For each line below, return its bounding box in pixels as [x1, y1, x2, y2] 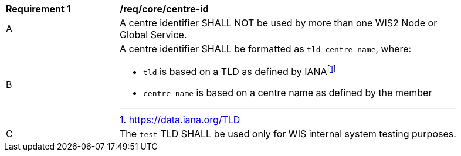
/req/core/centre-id [120, 3, 209, 15]
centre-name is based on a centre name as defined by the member [143, 87, 432, 99]
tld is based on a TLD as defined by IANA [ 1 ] [143, 64, 336, 78]
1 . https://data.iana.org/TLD [120, 114, 240, 126]
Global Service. [120, 29, 187, 40]
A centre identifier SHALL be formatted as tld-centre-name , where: [120, 43, 412, 55]
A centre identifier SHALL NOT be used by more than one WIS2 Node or [120, 17, 438, 29]
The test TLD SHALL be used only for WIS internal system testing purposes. [120, 128, 456, 140]
